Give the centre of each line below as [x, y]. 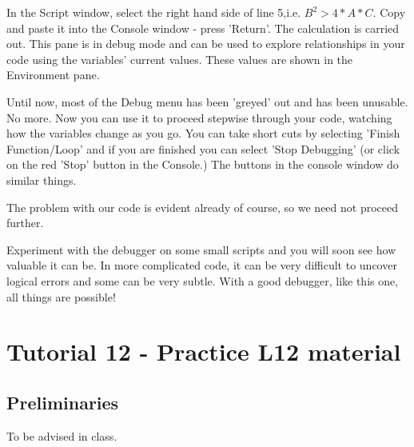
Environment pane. [53, 75]
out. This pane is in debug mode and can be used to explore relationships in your [206, 44]
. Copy [389, 12]
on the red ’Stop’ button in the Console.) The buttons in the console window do [203, 164]
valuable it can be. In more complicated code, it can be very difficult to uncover [202, 265]
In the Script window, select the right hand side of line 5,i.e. [154, 12]
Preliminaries [63, 402]
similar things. [42, 180]
